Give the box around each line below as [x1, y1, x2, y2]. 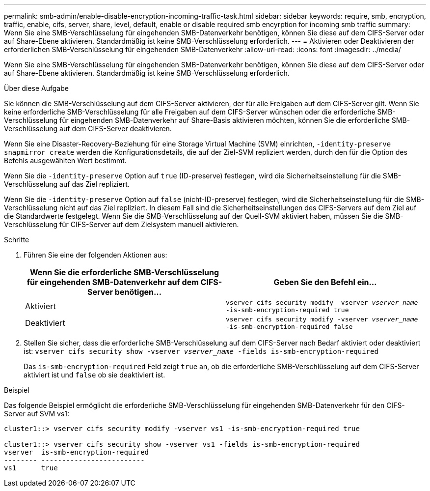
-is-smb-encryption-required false [226, 323, 353, 330]
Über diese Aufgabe [4, 84, 69, 92]
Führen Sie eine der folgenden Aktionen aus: [24, 251, 167, 259]
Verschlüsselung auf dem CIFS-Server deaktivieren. [4, 124, 172, 133]
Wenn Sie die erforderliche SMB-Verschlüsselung [29, 267, 219, 277]
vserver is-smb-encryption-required [4, 448, 149, 456]
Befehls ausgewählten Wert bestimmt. [4, 156, 127, 165]
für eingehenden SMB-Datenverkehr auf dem [27, 277, 199, 287]
